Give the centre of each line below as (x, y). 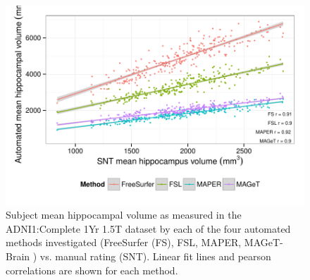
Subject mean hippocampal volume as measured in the (124, 215)
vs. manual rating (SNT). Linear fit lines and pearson (155, 256)
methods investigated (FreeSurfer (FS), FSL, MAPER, (124, 242)
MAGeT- (263, 242)
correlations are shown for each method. (92, 270)
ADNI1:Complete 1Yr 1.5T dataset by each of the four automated (148, 228)
